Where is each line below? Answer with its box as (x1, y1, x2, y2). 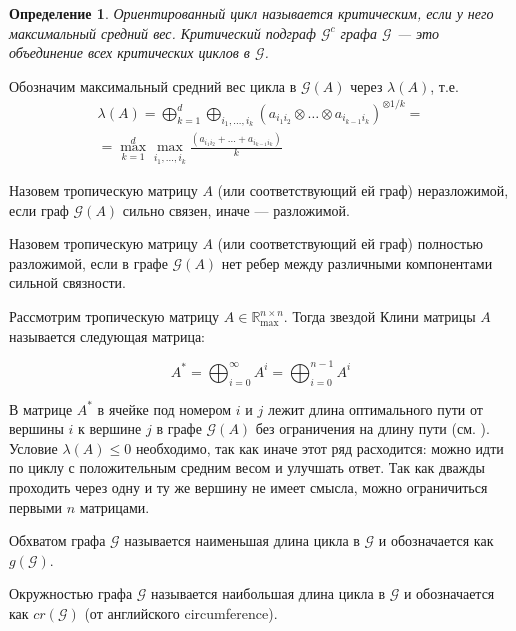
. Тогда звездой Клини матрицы (283, 306, 476, 327)
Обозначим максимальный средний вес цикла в (9, 75, 297, 96)
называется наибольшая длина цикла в (151, 583, 386, 604)
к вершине (78, 418, 142, 439)
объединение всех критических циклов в (9, 42, 250, 63)
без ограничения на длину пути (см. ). (255, 418, 490, 439)
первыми (9, 496, 63, 517)
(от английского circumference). (84, 602, 278, 623)
